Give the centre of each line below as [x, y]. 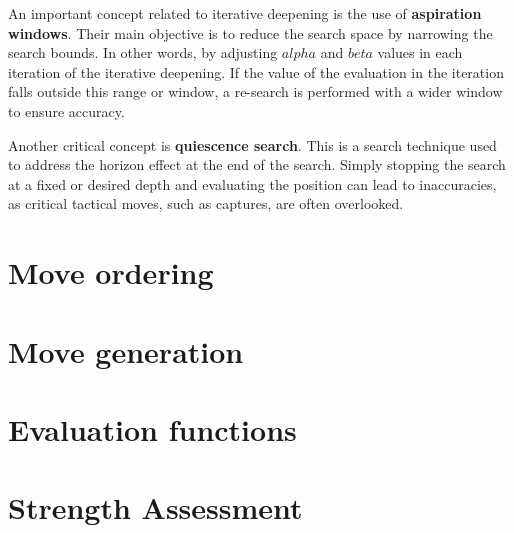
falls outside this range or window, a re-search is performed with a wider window [255, 91]
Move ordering [111, 272]
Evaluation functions [152, 428]
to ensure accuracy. [66, 110]
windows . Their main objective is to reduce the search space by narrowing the [250, 32]
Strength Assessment [155, 507]
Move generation [126, 350]
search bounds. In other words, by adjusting [143, 52]
